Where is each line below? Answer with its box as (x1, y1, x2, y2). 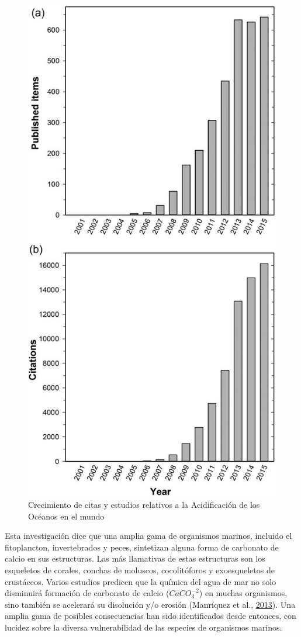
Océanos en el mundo (28, 510, 105, 522)
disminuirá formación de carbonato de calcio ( (5, 587, 169, 599)
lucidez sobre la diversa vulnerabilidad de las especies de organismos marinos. (5, 621, 282, 633)
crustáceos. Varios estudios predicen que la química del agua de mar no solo (5, 575, 276, 587)
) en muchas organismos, (199, 587, 288, 599)
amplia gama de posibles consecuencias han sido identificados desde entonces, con (5, 610, 296, 622)
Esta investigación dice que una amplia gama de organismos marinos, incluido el (5, 529, 292, 542)
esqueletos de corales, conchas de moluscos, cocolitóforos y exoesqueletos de (5, 563, 275, 576)
